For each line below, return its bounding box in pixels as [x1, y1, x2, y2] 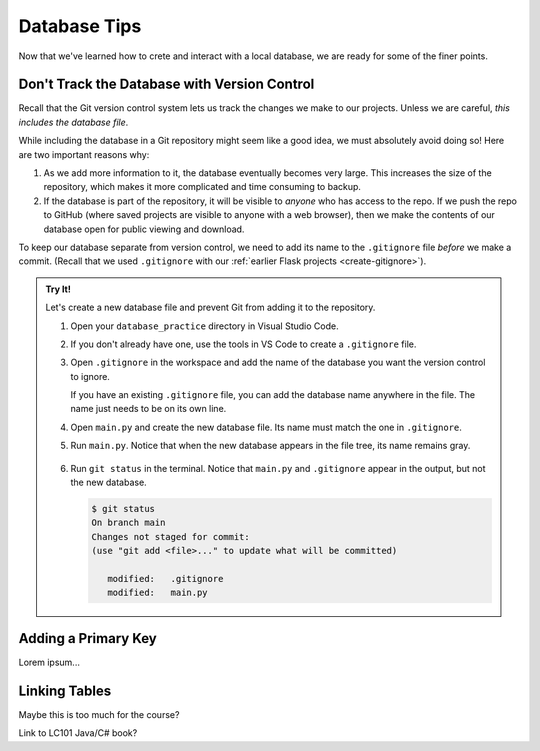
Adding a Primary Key [18, 630, 157, 647]
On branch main [91, 517, 166, 529]
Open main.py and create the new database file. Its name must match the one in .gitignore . [70, 421, 462, 433]
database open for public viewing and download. [43, 223, 245, 235]
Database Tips [18, 15, 142, 37]
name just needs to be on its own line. [70, 403, 227, 415]
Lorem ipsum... [18, 656, 80, 668]
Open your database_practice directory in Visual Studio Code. [70, 320, 339, 332]
